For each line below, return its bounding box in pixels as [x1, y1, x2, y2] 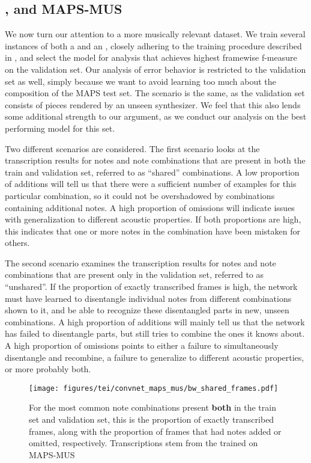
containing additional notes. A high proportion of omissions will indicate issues [5, 201, 295, 213]
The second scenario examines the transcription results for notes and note [5, 256, 276, 269]
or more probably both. [5, 363, 91, 375]
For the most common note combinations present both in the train [29, 401, 276, 414]
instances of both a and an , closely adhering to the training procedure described [5, 39, 302, 52]
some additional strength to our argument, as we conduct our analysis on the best [5, 110, 307, 123]
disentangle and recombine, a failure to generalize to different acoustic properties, [5, 351, 304, 363]
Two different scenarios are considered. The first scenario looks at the [5, 142, 260, 155]
